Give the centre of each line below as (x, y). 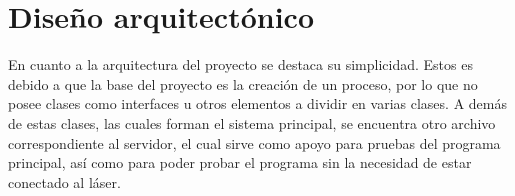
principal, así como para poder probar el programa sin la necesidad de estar (240, 162)
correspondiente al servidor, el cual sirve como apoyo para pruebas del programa (254, 142)
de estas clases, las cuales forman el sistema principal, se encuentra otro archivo (252, 122)
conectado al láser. (64, 181)
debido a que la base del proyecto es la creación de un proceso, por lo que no (243, 83)
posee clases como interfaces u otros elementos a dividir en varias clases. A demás (257, 103)
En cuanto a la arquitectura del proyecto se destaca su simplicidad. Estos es (240, 64)
